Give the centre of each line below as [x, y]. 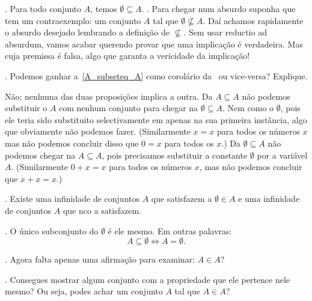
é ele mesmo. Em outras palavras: [170, 230]
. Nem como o [248, 108]
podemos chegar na [40, 155]
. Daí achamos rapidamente [253, 20]
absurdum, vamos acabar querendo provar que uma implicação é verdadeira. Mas [154, 44]
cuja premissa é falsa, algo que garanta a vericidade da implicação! [127, 56]
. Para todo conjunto [43, 8]
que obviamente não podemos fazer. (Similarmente [98, 131]
